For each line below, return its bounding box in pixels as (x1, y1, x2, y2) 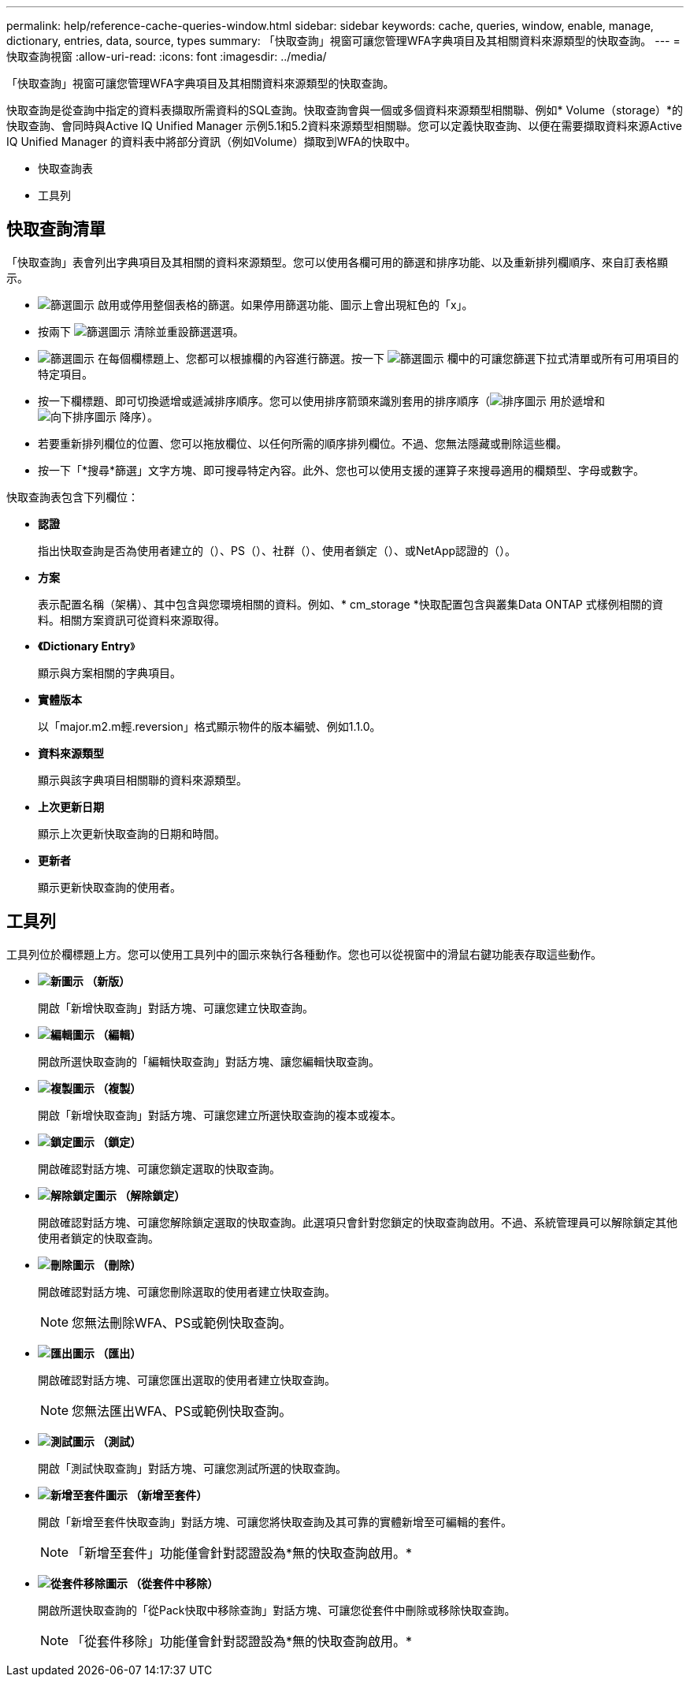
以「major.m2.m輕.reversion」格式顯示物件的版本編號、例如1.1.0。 (38, 719, 381, 733)
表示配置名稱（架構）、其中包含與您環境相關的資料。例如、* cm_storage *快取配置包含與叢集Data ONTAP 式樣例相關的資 (38, 597, 663, 611)
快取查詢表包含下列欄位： (6, 490, 139, 504)
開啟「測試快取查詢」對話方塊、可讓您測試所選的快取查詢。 (38, 1461, 347, 1475)
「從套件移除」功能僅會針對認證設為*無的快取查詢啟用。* (72, 1633, 413, 1649)
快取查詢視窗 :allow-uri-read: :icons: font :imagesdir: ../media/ (6, 50, 327, 63)
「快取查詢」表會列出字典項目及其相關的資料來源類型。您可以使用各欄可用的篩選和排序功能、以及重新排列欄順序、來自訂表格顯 (6, 255, 668, 269)
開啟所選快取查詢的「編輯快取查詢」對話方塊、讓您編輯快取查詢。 (38, 1054, 380, 1068)
